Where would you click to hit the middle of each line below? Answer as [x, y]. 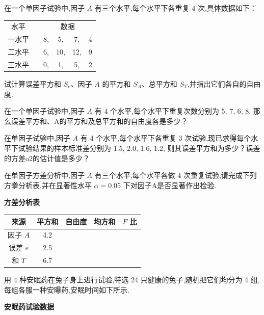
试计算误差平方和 [33, 83]
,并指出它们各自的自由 [224, 83]
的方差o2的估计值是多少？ [47, 158]
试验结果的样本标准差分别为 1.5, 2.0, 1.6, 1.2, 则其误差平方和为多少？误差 [139, 148]
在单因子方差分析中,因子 [44, 175]
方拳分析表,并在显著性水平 [48, 185]
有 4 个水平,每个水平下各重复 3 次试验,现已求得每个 [166, 138]
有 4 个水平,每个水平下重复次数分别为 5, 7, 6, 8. [173, 111]
